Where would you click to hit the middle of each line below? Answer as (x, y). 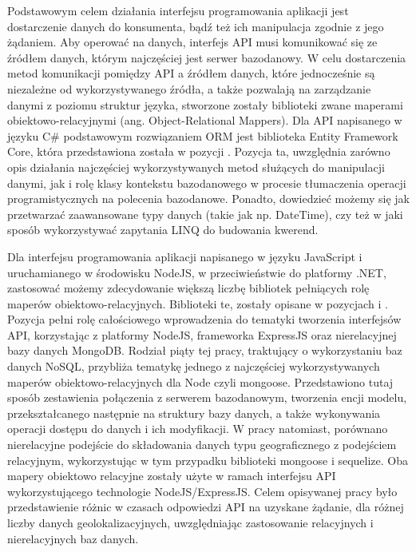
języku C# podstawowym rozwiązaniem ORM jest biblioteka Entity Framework (203, 135)
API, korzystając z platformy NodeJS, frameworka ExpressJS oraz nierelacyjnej (202, 334)
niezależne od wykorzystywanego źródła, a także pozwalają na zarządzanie (189, 88)
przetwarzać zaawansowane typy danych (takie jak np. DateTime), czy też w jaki (205, 214)
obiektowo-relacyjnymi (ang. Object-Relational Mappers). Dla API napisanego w (205, 120)
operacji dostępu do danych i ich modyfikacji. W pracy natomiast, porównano (198, 429)
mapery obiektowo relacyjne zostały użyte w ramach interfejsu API (172, 476)
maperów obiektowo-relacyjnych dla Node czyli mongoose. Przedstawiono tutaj (200, 381)
